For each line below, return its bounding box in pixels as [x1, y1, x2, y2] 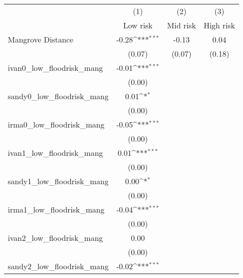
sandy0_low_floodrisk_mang [8, 90, 109, 102]
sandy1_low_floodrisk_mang [8, 175, 109, 187]
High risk [203, 20, 235, 31]
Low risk [123, 20, 153, 31]
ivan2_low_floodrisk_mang [8, 232, 103, 243]
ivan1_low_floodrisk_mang [8, 147, 103, 158]
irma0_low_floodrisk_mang [8, 119, 104, 130]
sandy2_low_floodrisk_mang [8, 260, 109, 272]
